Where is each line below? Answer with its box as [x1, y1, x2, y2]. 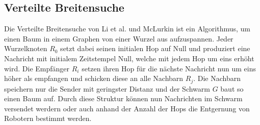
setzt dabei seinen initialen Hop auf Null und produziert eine [60, 43, 250, 54]
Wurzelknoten [4, 43, 47, 54]
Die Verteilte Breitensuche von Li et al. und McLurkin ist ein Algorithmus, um [4, 23, 250, 34]
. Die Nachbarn [193, 73, 241, 84]
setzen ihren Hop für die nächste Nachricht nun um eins [82, 63, 256, 73]
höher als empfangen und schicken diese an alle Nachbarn [4, 73, 184, 84]
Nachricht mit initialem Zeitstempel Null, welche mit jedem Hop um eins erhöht [4, 53, 254, 63]
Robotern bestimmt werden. [4, 113, 92, 123]
